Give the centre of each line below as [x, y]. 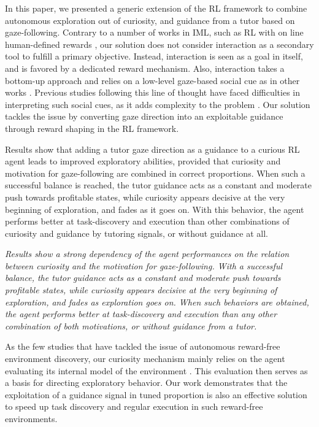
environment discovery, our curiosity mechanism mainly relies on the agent [145, 359]
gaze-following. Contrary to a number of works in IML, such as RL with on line [154, 32]
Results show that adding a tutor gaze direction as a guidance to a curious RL [152, 149]
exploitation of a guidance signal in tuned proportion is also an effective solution [156, 394]
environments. [31, 418]
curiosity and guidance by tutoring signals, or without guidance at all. [136, 233]
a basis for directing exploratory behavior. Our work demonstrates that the [146, 383]
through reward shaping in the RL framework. [92, 128]
